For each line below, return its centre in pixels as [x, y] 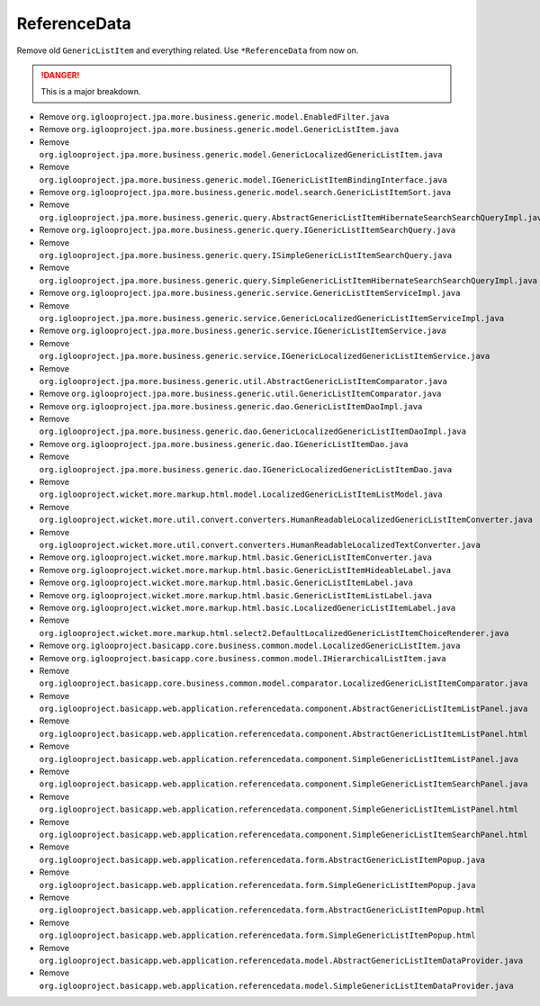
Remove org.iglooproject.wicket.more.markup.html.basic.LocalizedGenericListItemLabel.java [247, 607]
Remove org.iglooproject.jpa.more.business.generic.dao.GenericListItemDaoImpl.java [231, 406]
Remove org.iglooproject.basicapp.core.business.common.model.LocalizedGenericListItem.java [250, 646]
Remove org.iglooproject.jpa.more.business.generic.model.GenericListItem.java [219, 130]
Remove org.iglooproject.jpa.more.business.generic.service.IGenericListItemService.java [243, 331]
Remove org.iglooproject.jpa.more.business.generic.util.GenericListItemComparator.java [240, 394]
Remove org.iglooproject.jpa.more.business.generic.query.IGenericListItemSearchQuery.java [247, 230]
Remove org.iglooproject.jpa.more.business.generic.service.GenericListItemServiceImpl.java [250, 293]
